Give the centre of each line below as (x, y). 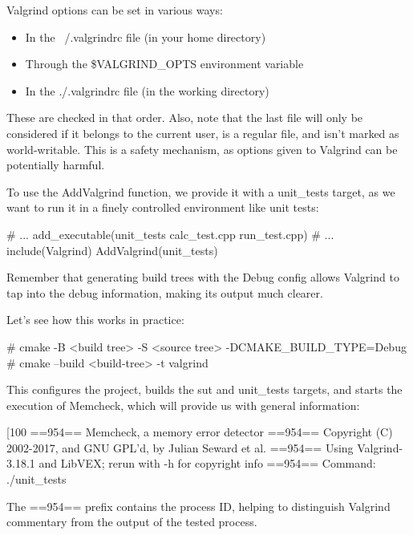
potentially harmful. (56, 165)
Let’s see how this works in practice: (95, 320)
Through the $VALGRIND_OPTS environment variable (164, 64)
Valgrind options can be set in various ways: (115, 10)
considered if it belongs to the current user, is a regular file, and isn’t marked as (203, 133)
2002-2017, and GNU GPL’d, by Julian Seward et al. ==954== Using (180, 447)
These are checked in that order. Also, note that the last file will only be (185, 118)
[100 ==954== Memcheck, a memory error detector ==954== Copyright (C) (200, 432)
